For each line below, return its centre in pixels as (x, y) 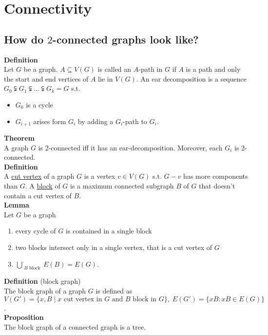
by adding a (96, 121)
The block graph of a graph (45, 290)
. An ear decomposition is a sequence (191, 78)
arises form (50, 121)
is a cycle (39, 104)
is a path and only (213, 69)
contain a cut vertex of (38, 195)
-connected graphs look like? (125, 39)
